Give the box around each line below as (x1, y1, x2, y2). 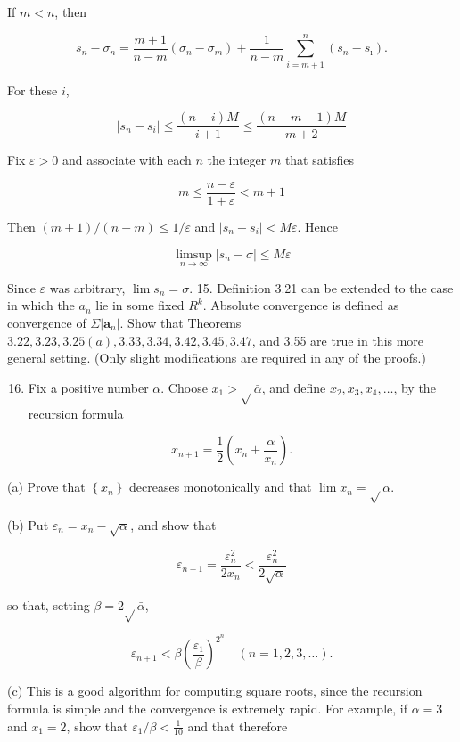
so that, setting (7, 595, 90, 614)
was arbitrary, (49, 278, 126, 297)
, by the (393, 378, 436, 396)
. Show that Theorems (119, 314, 242, 332)
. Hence (297, 217, 339, 236)
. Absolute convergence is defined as (202, 296, 399, 314)
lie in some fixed (95, 296, 185, 314)
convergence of (7, 314, 86, 332)
